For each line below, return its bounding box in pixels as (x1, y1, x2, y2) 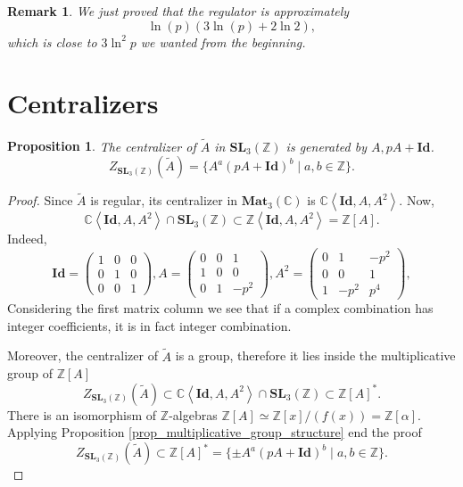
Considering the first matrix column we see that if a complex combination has (7, 299, 434, 318)
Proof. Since (7, 191, 73, 210)
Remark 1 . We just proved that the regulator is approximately (7, 2, 350, 20)
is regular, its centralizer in (90, 191, 238, 210)
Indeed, (7, 229, 47, 248)
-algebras (169, 405, 218, 424)
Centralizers (7, 85, 159, 121)
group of (7, 364, 54, 383)
